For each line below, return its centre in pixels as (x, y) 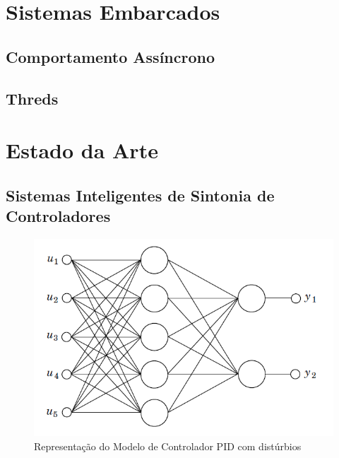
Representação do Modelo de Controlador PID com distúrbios (168, 446)
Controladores (58, 216)
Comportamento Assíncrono (111, 56)
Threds (32, 98)
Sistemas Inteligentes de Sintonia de (140, 195)
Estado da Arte (82, 150)
